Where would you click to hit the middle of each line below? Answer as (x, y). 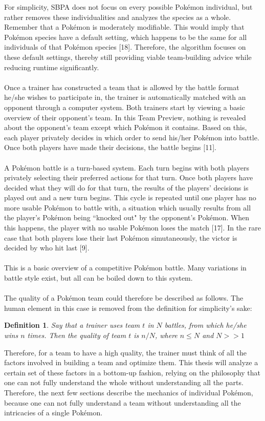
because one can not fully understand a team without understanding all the (123, 402)
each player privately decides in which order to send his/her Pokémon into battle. (132, 137)
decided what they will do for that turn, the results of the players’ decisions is (126, 187)
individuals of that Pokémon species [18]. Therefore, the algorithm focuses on (125, 47)
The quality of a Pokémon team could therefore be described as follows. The (124, 298)
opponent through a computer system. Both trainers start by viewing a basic (125, 107)
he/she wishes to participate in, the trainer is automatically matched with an (125, 97)
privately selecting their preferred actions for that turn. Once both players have (129, 177)
